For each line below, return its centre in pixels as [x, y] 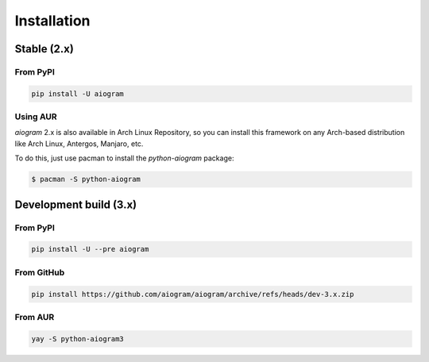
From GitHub [40, 272]
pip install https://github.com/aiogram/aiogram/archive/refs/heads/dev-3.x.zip [193, 294]
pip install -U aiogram [78, 94]
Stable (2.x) [44, 49]
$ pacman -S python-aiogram [86, 179]
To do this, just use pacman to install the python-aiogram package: [124, 158]
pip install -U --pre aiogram [90, 249]
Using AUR [36, 117]
